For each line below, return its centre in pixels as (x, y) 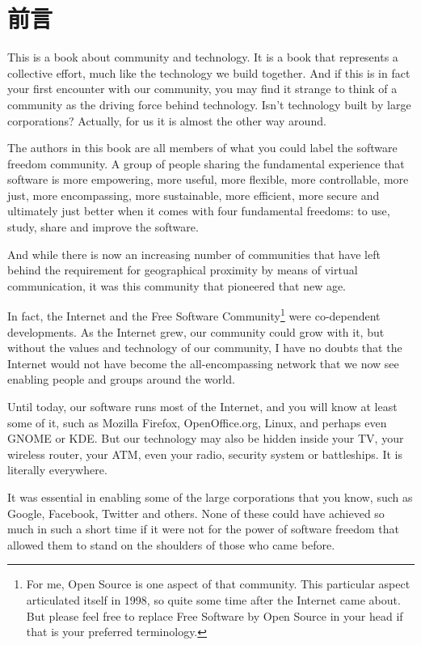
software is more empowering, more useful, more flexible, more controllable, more (208, 179)
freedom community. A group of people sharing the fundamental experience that (206, 163)
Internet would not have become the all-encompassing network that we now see (203, 363)
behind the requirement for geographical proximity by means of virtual (183, 270)
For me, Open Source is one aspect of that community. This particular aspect (218, 584)
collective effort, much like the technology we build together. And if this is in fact (209, 72)
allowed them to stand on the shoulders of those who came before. (171, 544)
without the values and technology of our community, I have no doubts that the (205, 348)
